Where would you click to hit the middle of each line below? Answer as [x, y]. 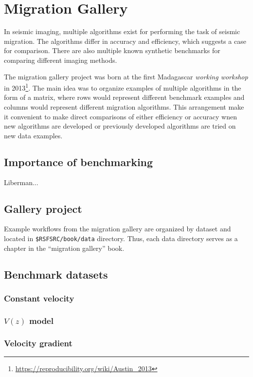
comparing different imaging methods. [61, 60]
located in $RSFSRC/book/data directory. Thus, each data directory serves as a [121, 238]
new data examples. [33, 135]
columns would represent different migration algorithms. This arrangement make [124, 106]
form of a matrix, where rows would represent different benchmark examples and [124, 97]
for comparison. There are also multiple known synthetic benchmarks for [112, 50]
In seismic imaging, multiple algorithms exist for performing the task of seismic [122, 31]
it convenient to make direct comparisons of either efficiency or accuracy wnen [121, 116]
